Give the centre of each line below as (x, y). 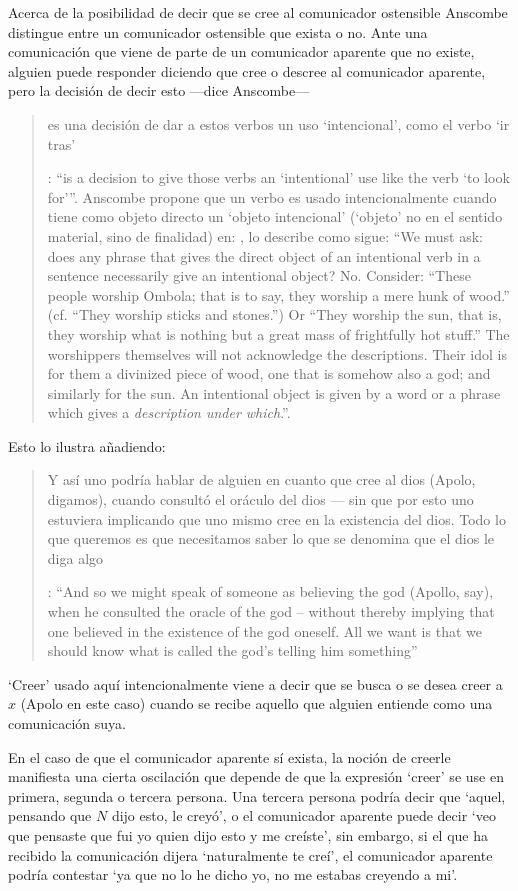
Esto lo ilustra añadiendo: (87, 445)
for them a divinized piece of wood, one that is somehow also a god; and (269, 373)
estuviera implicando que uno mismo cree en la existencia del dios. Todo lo (276, 518)
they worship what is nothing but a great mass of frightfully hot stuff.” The (278, 333)
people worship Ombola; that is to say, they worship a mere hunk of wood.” (278, 294)
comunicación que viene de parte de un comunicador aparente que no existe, (241, 51)
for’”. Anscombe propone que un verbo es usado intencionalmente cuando (272, 196)
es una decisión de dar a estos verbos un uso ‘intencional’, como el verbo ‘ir (278, 123)
